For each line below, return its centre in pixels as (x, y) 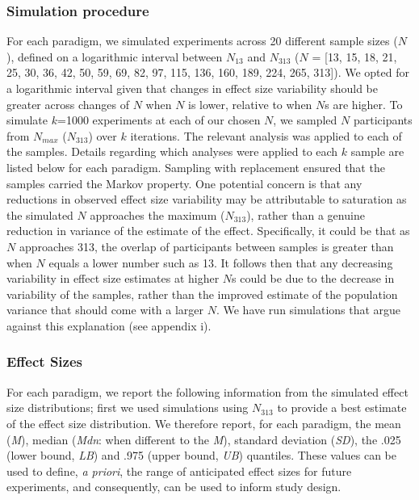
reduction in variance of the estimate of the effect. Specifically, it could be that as (208, 231)
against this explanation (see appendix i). (109, 325)
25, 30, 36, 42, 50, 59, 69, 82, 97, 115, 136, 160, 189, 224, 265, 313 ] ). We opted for (208, 72)
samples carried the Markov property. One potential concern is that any (184, 183)
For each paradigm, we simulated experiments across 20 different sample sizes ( (202, 41)
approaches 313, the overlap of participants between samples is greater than (206, 246)
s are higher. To (364, 104)
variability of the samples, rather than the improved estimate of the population (202, 294)
